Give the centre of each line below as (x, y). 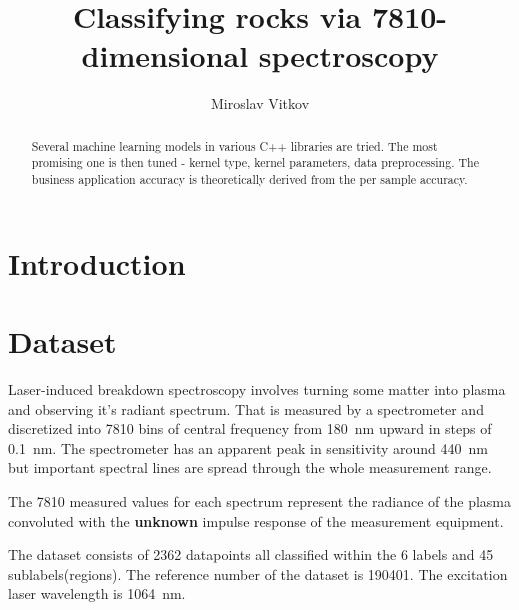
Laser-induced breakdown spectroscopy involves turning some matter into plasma (257, 388)
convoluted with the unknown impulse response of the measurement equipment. (256, 520)
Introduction (97, 262)
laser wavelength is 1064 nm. (97, 593)
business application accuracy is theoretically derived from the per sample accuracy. (249, 179)
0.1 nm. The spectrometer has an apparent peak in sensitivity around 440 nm (248, 447)
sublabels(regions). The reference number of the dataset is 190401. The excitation (258, 573)
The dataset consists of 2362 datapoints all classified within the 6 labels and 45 (251, 554)
